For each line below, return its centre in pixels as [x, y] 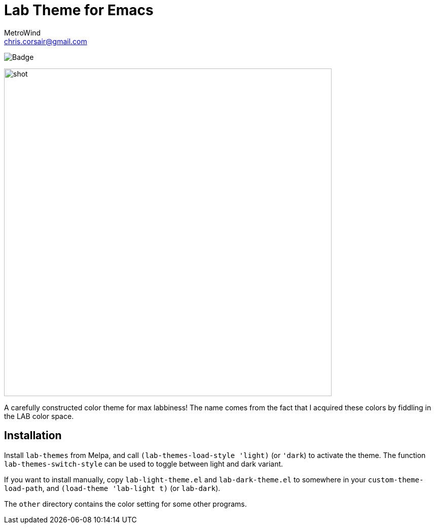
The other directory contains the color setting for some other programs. [125, 504]
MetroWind [23, 32]
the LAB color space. [39, 416]
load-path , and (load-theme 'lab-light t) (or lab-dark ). [112, 488]
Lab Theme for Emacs [79, 10]
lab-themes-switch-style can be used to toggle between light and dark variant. [144, 464]
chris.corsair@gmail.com [46, 41]
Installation [33, 436]
